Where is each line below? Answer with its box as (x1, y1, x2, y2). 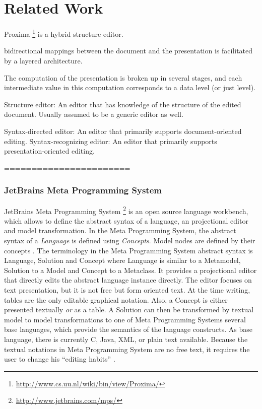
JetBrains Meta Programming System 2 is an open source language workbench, (4, 204, 248, 216)
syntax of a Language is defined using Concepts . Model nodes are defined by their (4, 235, 255, 245)
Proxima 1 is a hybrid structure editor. (4, 27, 123, 39)
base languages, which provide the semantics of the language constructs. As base (4, 324, 252, 334)
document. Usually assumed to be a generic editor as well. (4, 109, 183, 119)
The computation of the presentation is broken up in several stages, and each (4, 72, 242, 83)
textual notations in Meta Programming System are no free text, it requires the (4, 344, 250, 354)
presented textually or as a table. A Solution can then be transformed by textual (4, 304, 254, 315)
